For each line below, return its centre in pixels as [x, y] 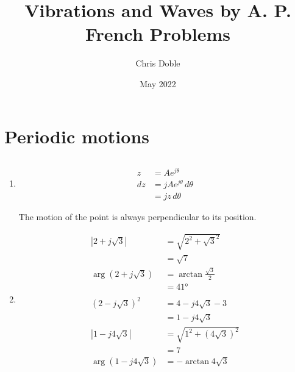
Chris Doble [158, 63]
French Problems [158, 34]
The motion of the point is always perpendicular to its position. [137, 217]
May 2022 [158, 83]
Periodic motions [77, 136]
